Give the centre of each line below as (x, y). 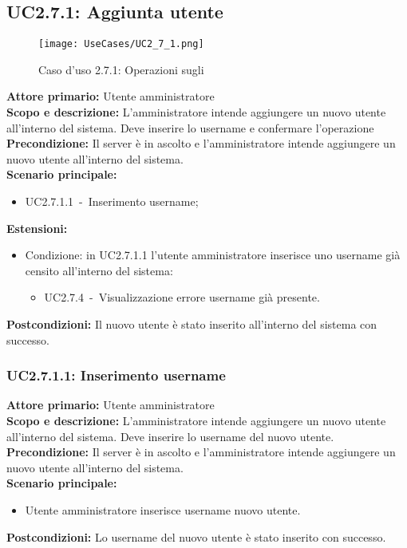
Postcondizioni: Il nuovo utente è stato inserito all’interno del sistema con (192, 323)
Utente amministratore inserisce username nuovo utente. (163, 509)
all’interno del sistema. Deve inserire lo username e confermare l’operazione (190, 127)
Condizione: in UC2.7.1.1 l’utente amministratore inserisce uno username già (213, 255)
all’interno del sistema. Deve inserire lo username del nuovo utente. (170, 436)
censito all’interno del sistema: (99, 270)
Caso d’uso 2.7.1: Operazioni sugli (121, 69)
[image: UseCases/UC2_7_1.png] (121, 44)
